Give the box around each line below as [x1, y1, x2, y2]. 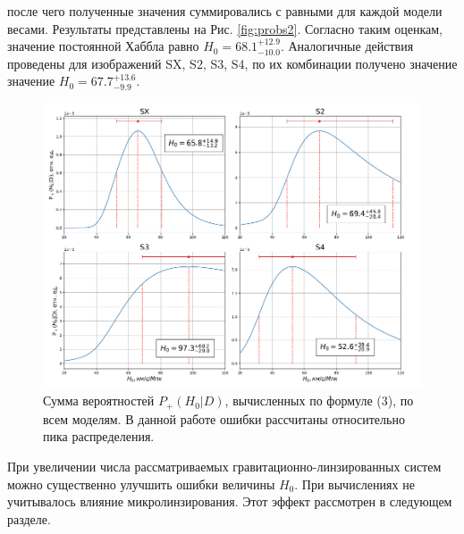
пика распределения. [43, 427, 155, 446]
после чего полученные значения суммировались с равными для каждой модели [7, 2, 443, 20]
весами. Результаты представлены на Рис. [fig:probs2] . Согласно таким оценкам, [7, 19, 443, 38]
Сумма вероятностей [43, 391, 155, 410]
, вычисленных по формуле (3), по [224, 391, 414, 410]
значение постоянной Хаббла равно [7, 37, 199, 55]
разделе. [7, 509, 51, 528]
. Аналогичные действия [280, 37, 414, 55]
